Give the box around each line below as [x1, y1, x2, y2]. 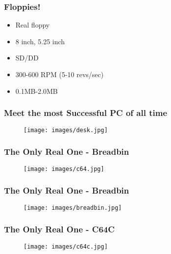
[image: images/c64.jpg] [24, 166, 104, 173]
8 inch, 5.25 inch [15, 36, 65, 46]
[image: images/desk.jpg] [24, 127, 108, 134]
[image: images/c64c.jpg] [24, 243, 108, 251]
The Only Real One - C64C [4, 223, 115, 235]
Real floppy [15, 20, 50, 30]
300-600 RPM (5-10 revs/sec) [15, 69, 104, 79]
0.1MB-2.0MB [15, 85, 58, 96]
